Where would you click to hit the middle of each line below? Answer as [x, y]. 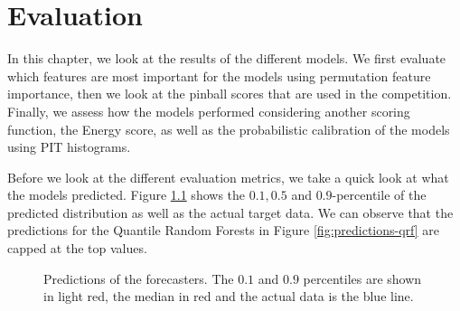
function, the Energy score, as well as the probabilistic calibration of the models [229, 129]
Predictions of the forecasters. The [139, 278]
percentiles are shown [362, 278]
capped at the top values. [77, 248]
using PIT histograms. [69, 147]
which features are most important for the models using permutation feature [219, 75]
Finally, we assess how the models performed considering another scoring [209, 111]
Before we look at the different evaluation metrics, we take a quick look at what [228, 177]
